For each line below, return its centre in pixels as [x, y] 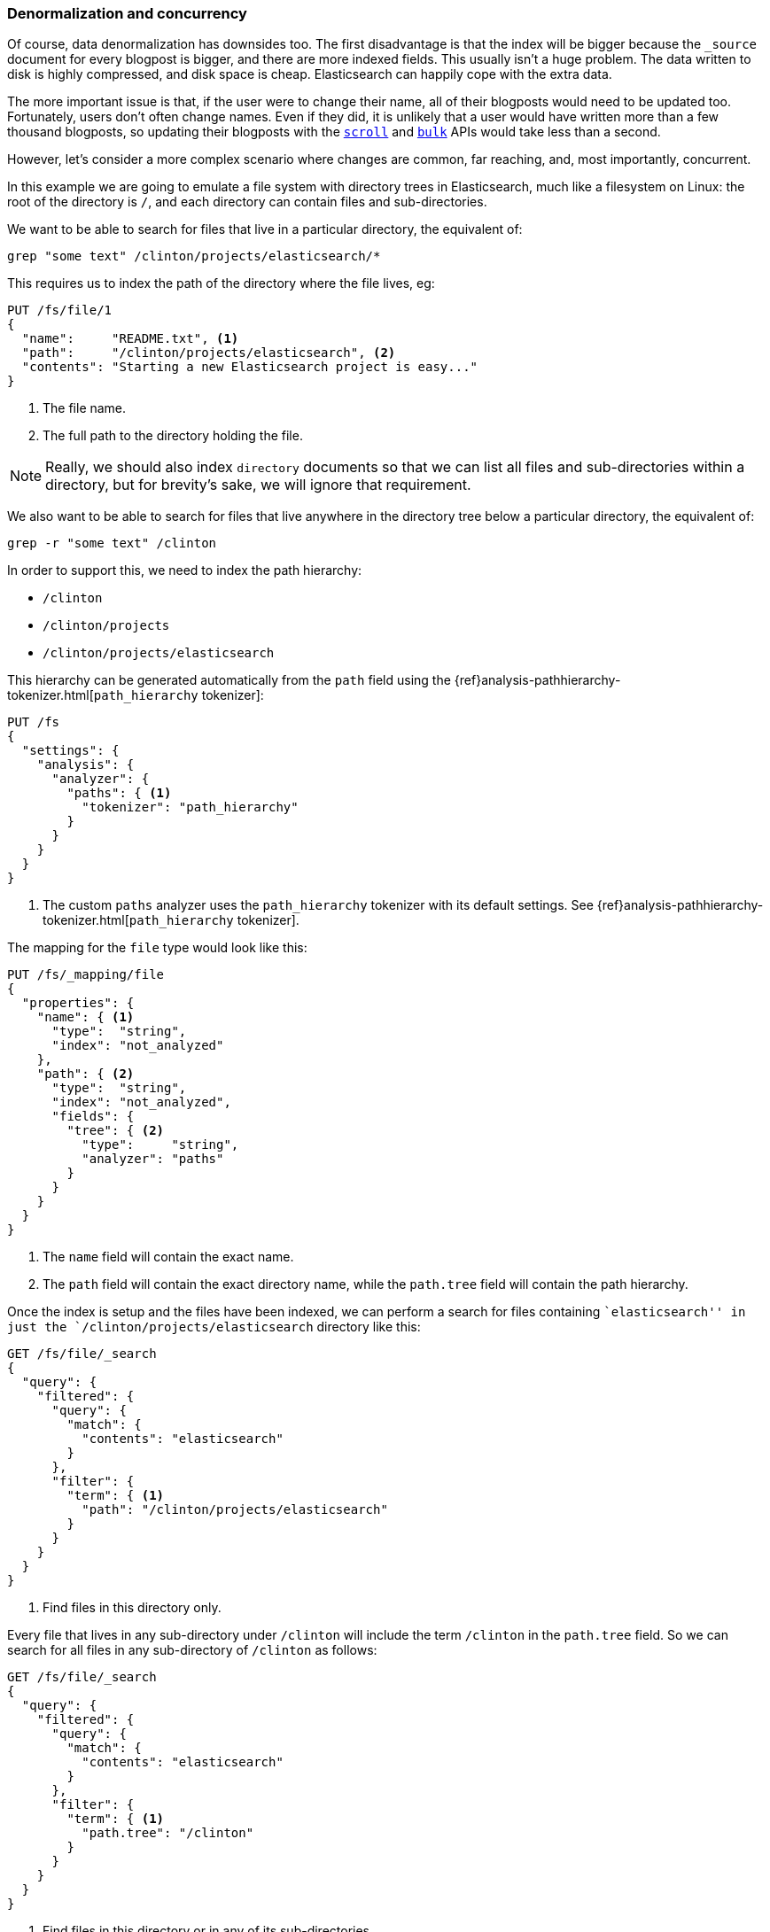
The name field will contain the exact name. [168, 1257]
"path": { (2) [86, 1074]
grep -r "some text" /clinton [112, 543]
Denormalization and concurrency [127, 13]
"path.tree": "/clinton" [168, 1833]
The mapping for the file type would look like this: [157, 948]
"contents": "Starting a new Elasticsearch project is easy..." [250, 367]
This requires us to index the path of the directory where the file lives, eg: [221, 283]
